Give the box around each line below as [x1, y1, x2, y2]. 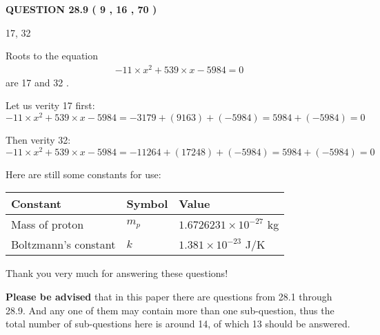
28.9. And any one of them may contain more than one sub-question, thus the [6, 303, 334, 317]
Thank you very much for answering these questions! [6, 266, 228, 280]
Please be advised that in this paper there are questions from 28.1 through [6, 289, 332, 304]
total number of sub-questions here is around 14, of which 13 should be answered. [6, 316, 350, 331]
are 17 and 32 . [6, 75, 69, 89]
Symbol [126, 195, 168, 212]
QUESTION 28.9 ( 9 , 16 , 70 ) [6, 2, 157, 16]
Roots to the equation [6, 48, 99, 63]
